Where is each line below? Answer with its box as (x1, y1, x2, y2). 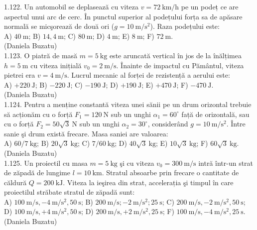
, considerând (147, 118, 188, 129)
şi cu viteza (120, 157, 154, 168)
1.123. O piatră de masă (4, 50, 78, 60)
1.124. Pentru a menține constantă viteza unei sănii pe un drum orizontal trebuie (4, 99, 252, 109)
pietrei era (4, 70, 35, 80)
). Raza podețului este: (150, 21, 220, 31)
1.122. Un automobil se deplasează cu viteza (4, 1, 139, 11)
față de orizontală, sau (181, 109, 250, 119)
